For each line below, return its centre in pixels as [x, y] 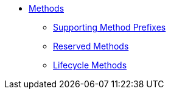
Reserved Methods [91, 46]
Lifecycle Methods [90, 65]
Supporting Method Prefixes [110, 27]
